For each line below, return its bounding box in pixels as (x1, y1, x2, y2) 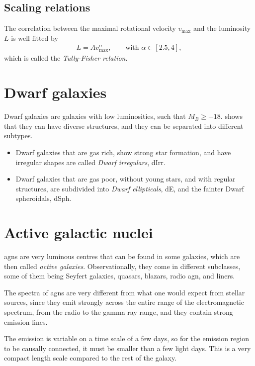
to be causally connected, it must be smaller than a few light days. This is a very (4, 343, 251, 353)
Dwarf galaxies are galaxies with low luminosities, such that (4, 111, 186, 121)
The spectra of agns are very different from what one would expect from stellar (4, 287, 245, 297)
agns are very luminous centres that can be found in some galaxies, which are (4, 251, 240, 262)
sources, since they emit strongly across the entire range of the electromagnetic (4, 297, 244, 307)
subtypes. (4, 130, 33, 141)
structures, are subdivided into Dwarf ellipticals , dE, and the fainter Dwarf (15, 183, 244, 193)
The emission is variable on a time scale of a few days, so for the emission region (4, 333, 249, 344)
